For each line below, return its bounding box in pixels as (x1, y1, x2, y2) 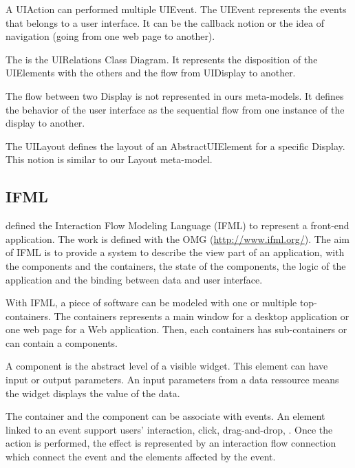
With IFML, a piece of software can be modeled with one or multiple (6, 295, 297, 310)
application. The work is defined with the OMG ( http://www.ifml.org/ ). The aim (6, 231, 350, 246)
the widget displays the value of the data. (6, 385, 180, 400)
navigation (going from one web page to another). (6, 29, 215, 43)
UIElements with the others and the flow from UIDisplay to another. (6, 65, 296, 80)
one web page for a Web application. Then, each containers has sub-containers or (6, 322, 347, 337)
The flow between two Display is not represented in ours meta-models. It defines (6, 88, 344, 103)
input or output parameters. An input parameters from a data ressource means (6, 372, 339, 387)
